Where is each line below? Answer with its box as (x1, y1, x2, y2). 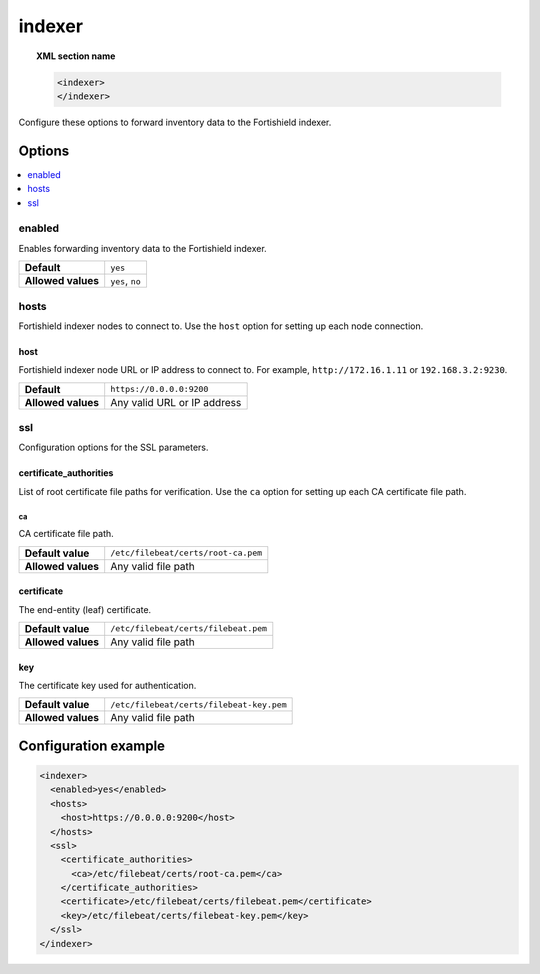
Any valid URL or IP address (110, 395, 242, 409)
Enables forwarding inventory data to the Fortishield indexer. (18, 242, 267, 254)
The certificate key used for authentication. (18, 679, 197, 691)
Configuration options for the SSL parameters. (18, 441, 209, 454)
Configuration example (18, 737, 165, 754)
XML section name (36, 50, 116, 62)
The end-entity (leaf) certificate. (18, 603, 152, 615)
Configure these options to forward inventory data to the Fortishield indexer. (18, 116, 332, 128)
